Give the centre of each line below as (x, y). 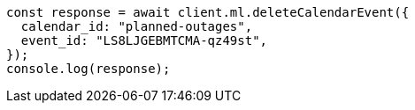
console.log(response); (88, 69)
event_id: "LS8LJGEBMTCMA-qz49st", (144, 40)
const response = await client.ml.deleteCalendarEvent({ (208, 12)
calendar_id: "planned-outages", (137, 26)
